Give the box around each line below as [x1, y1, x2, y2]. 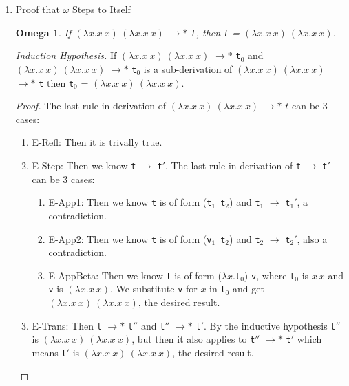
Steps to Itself [72, 2, 131, 16]
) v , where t [244, 268, 295, 282]
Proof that [15, 2, 60, 16]
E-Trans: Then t [32, 318, 102, 332]
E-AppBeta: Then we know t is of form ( [48, 268, 222, 282]
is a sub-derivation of [143, 61, 233, 76]
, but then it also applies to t [131, 332, 255, 346]
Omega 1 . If [15, 25, 72, 39]
